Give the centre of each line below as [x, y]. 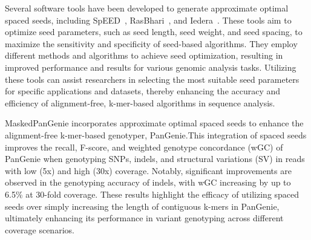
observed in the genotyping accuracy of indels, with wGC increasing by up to [148, 182]
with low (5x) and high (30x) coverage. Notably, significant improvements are [148, 170]
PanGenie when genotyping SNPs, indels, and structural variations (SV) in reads [155, 159]
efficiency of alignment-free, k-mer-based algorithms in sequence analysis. [140, 102]
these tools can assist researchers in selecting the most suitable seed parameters [152, 79]
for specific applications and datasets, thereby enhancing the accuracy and [143, 91]
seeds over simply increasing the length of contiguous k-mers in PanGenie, [142, 206]
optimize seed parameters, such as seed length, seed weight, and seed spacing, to [154, 32]
